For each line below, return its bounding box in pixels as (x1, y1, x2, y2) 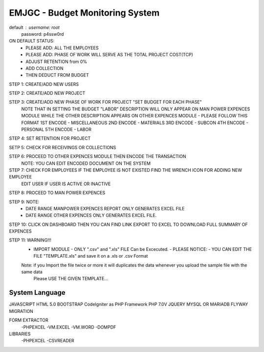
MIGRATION (9, 308, 34, 314)
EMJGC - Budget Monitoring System (9, 7, 160, 18)
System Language (9, 288, 66, 297)
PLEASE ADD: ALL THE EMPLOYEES (25, 44, 99, 51)
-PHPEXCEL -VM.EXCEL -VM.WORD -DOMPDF (21, 324, 116, 330)
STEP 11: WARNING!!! (9, 237, 51, 243)
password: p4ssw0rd (21, 31, 64, 37)
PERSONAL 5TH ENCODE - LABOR (21, 127, 91, 132)
